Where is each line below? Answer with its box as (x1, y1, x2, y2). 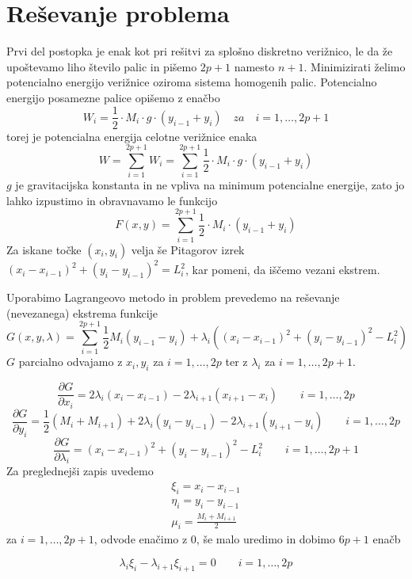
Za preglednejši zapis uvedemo (6, 463, 154, 479)
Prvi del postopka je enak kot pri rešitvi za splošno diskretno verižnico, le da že (6, 43, 393, 59)
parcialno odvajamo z (18, 353, 123, 370)
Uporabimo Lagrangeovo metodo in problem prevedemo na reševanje (6, 289, 340, 306)
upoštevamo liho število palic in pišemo (6, 58, 197, 74)
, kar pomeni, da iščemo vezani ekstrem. (185, 261, 380, 277)
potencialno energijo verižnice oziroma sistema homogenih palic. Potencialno (6, 74, 377, 90)
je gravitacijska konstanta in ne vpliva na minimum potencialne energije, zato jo (15, 177, 405, 193)
